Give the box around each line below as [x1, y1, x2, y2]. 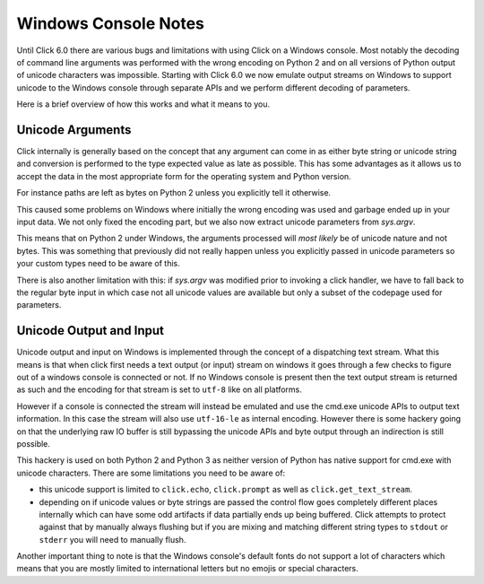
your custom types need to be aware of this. [16, 258, 181, 269]
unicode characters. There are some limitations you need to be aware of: [16, 467, 286, 478]
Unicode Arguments [16, 122, 132, 137]
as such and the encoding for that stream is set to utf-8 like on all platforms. [16, 384, 302, 395]
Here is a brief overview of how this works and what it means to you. [16, 99, 271, 109]
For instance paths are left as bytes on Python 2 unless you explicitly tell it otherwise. [16, 187, 332, 198]
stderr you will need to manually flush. [39, 534, 186, 545]
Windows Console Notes [16, 13, 205, 33]
